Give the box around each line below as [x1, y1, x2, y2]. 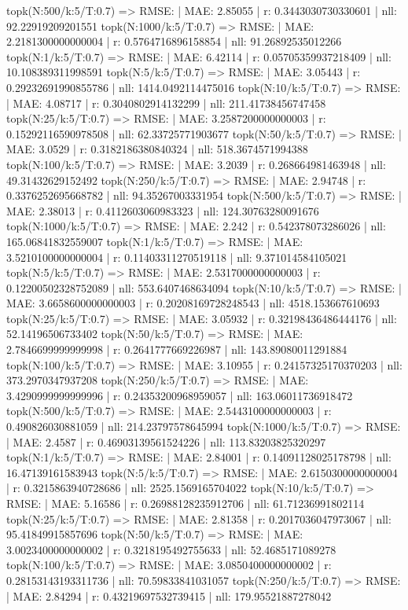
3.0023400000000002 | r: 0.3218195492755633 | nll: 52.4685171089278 [6, 541, 336, 557]
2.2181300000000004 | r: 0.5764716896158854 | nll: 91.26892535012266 [6, 33, 342, 50]
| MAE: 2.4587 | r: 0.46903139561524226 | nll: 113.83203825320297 [6, 433, 326, 450]
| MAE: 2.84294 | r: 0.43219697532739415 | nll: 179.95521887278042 [6, 587, 332, 604]
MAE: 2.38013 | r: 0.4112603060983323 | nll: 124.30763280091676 [6, 202, 319, 219]
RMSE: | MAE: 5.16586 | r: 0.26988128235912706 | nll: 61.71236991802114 [6, 495, 365, 511]
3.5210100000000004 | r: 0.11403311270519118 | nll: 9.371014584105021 [6, 248, 347, 265]
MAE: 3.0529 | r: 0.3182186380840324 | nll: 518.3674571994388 [6, 141, 308, 157]
